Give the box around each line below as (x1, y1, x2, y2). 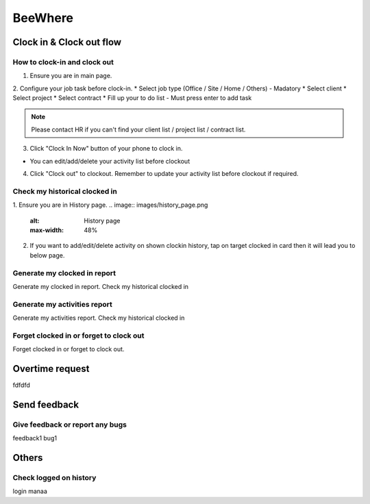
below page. (29, 251, 65, 260)
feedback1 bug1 (12, 434, 58, 442)
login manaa (12, 487, 48, 496)
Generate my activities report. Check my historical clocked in (12, 314, 185, 322)
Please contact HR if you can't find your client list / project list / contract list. (31, 125, 246, 134)
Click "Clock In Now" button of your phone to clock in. (29, 144, 183, 153)
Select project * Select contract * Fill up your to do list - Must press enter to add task (12, 94, 252, 102)
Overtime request (12, 363, 90, 375)
